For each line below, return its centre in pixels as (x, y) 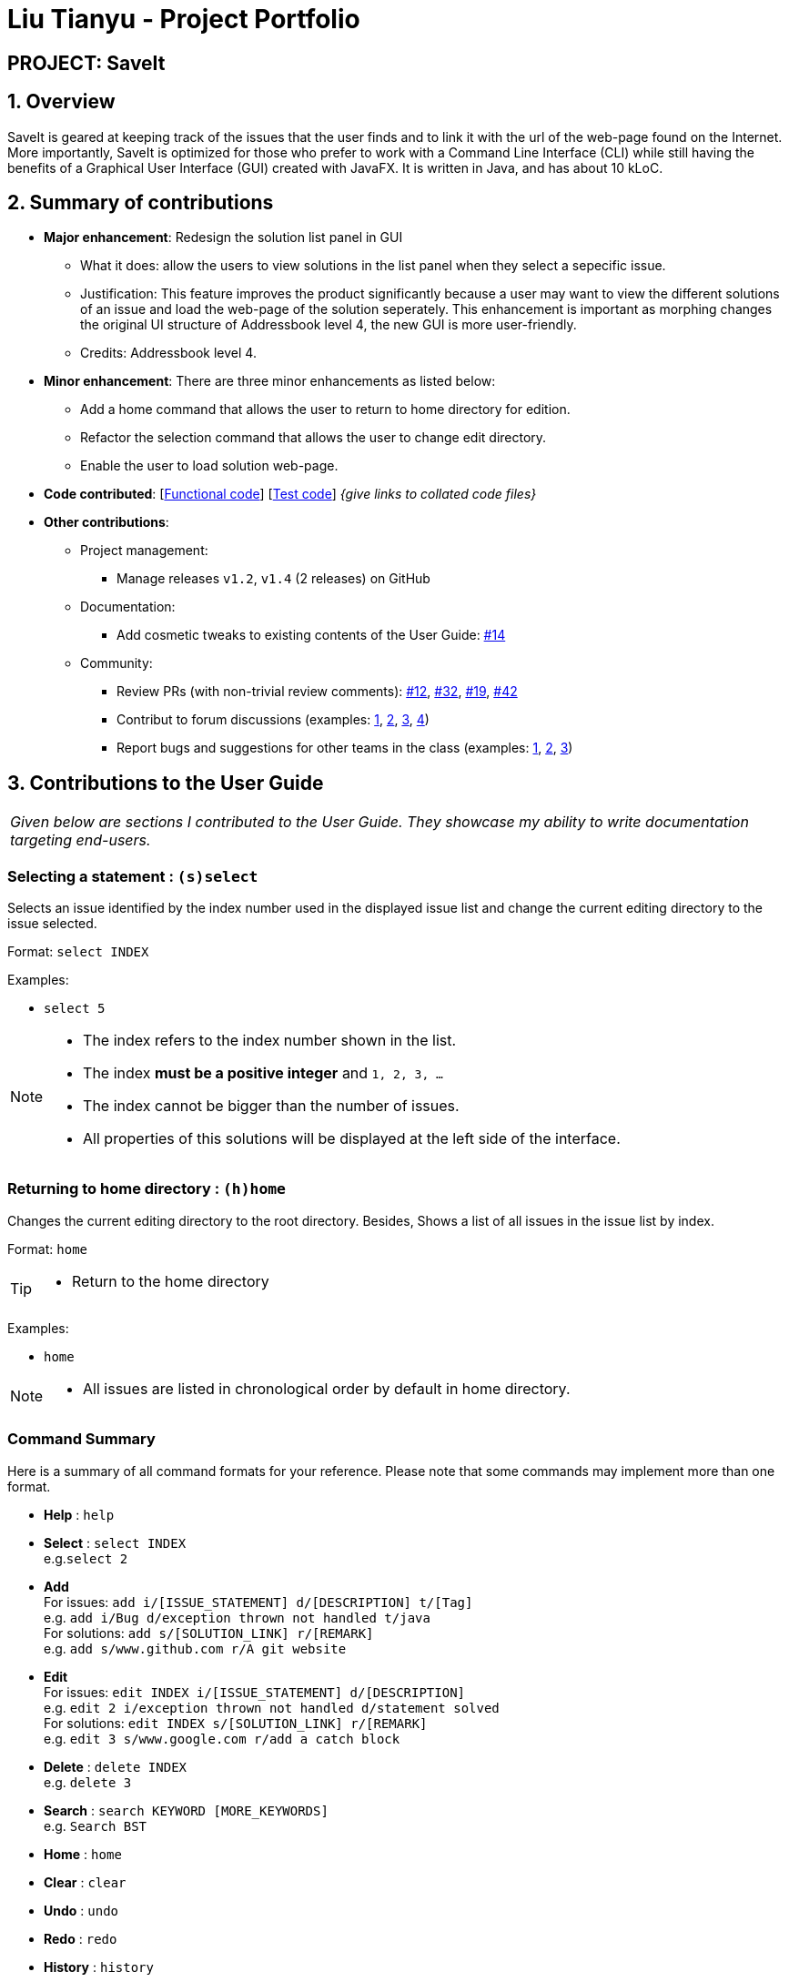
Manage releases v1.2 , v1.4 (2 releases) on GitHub (273, 579)
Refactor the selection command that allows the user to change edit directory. (314, 438)
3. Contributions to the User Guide (166, 783)
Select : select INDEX (115, 1542)
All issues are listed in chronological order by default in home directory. (327, 1388)
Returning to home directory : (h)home (147, 1189)
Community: (116, 663)
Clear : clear (85, 1882)
